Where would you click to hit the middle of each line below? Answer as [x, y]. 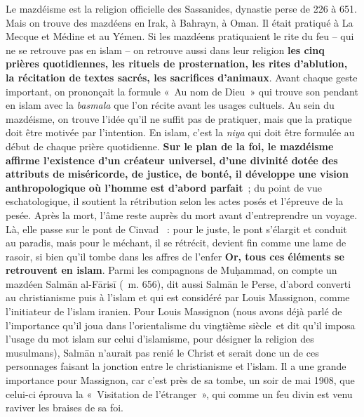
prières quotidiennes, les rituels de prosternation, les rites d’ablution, [177, 64]
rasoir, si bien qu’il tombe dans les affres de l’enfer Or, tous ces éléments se [175, 256]
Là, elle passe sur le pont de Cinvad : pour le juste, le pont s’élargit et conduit [176, 229]
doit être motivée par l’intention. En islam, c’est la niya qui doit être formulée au [180, 132]
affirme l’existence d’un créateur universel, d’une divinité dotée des [172, 160]
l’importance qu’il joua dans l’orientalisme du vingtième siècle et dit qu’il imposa [181, 325]
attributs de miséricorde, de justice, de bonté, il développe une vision [177, 174]
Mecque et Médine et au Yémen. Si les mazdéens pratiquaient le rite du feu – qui [180, 36]
